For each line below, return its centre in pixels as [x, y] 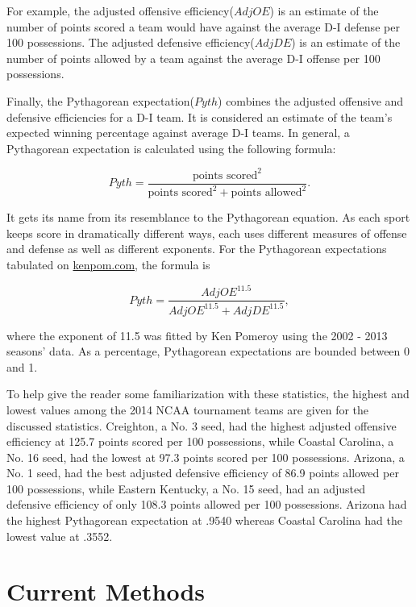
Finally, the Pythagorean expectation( [101, 100]
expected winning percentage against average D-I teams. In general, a [178, 133]
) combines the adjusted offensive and [311, 100]
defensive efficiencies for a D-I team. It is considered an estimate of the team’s [200, 116]
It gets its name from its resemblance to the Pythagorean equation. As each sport [208, 217]
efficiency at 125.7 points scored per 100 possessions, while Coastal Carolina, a [200, 441]
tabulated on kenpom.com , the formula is [108, 265]
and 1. [22, 366]
